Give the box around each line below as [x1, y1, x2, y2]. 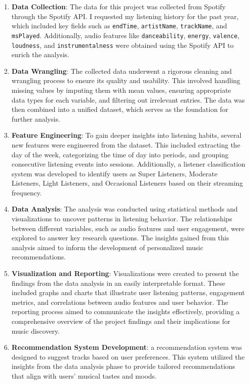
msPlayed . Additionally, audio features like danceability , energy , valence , [11, 30, 240, 40]
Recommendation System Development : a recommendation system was [11, 342, 242, 352]
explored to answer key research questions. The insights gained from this [11, 233, 229, 243]
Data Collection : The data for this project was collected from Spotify [11, 1, 226, 11]
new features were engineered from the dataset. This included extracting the [11, 139, 240, 149]
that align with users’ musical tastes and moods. [11, 370, 157, 381]
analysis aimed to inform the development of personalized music [11, 242, 204, 252]
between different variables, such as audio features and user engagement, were [11, 223, 245, 233]
